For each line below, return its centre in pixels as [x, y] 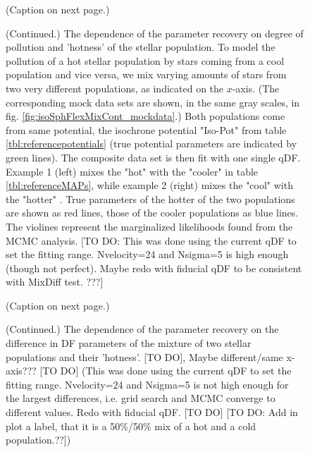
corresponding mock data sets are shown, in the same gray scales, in [153, 102]
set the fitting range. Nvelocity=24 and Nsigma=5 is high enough [147, 254]
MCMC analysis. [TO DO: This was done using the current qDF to [151, 240]
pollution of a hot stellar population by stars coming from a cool [145, 60]
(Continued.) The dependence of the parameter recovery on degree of [155, 33]
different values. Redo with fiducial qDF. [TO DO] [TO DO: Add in [152, 412]
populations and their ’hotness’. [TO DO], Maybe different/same [144, 356]
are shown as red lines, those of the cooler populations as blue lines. [152, 213]
